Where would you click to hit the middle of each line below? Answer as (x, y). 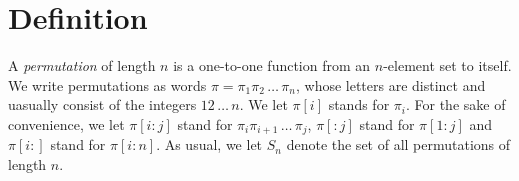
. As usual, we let (209, 144)
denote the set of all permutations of (398, 144)
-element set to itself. (447, 65)
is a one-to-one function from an (272, 65)
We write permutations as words (107, 84)
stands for (359, 104)
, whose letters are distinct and (390, 84)
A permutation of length (82, 65)
